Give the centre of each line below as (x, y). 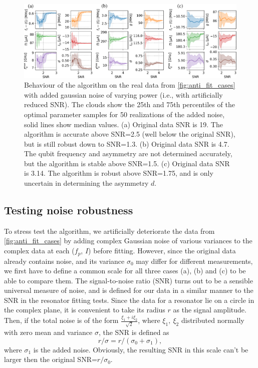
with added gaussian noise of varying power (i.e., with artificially (123, 94)
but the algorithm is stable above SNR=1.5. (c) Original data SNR (127, 163)
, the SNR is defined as (134, 332)
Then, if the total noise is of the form (61, 320)
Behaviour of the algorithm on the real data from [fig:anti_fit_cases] (130, 85)
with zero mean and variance (48, 332)
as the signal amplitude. (210, 310)
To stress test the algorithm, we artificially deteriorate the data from (109, 231)
